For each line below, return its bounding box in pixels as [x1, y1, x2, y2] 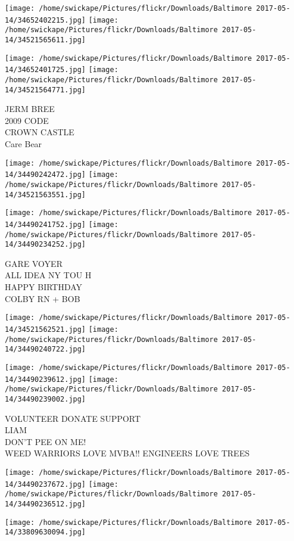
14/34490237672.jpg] [5, 480, 86, 489]
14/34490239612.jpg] [5, 375, 86, 384]
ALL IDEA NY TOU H [5, 269, 92, 281]
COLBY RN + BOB [5, 292, 80, 304]
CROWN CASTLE [5, 126, 74, 138]
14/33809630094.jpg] [5, 528, 86, 537]
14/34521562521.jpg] [5, 325, 86, 334]
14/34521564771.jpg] [5, 85, 86, 94]
